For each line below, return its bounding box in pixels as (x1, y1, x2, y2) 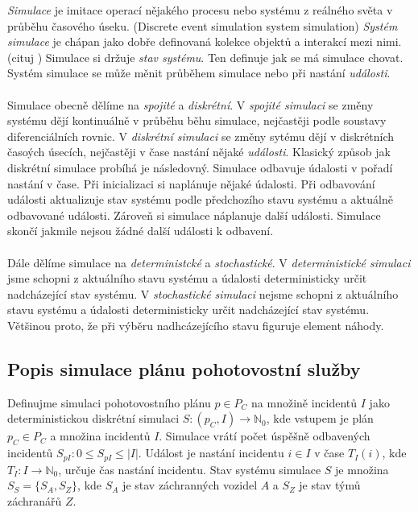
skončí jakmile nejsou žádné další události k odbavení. (7, 222, 274, 239)
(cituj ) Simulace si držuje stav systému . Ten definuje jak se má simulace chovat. (7, 48, 404, 65)
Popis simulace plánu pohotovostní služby (7, 356, 361, 381)
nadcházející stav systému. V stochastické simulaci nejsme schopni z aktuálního (7, 285, 399, 302)
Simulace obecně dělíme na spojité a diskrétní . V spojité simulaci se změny (7, 96, 374, 113)
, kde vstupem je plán (266, 410, 374, 427)
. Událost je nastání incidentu (138, 444, 284, 461)
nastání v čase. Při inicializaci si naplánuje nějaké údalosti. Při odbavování (7, 175, 375, 192)
